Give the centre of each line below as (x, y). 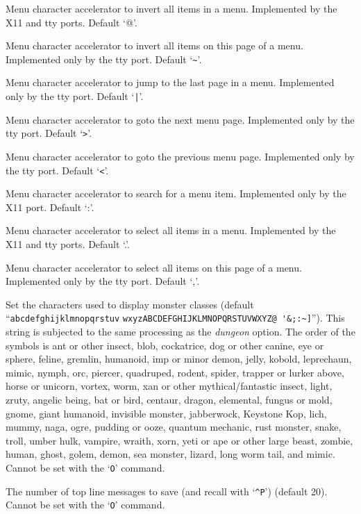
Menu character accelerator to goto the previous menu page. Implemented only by (180, 156)
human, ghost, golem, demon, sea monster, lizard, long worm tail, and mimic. (170, 454)
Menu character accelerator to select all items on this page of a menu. (154, 267)
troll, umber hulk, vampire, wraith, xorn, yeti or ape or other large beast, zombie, (179, 440)
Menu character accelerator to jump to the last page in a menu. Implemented (170, 82)
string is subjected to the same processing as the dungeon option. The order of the (180, 331)
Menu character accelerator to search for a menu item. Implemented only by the (176, 193)
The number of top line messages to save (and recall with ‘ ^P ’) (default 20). (167, 491)
